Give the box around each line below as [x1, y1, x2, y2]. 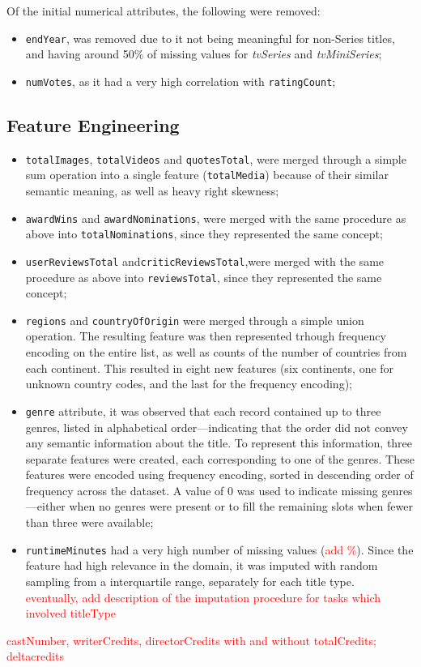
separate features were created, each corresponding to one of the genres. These [25, 450, 415, 467]
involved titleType [25, 605, 117, 622]
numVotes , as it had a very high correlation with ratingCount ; [25, 72, 336, 89]
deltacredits [6, 648, 64, 665]
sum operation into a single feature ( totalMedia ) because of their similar [25, 166, 389, 183]
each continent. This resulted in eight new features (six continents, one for [25, 359, 394, 376]
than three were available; [25, 514, 154, 531]
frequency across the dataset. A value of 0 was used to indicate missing [25, 481, 378, 498]
